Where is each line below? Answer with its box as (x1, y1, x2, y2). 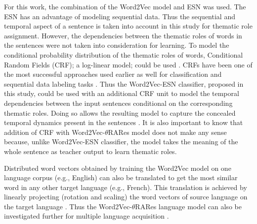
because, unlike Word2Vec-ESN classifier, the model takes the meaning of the (4, 136, 238, 147)
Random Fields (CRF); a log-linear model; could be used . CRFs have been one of (4, 59, 253, 69)
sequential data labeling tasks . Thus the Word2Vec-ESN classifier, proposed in (4, 78, 244, 89)
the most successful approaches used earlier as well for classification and (4, 69, 222, 79)
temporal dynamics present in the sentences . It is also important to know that (4, 117, 243, 128)
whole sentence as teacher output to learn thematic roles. (4, 146, 177, 156)
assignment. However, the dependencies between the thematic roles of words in (4, 30, 242, 40)
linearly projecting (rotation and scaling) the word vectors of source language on (4, 192, 248, 202)
